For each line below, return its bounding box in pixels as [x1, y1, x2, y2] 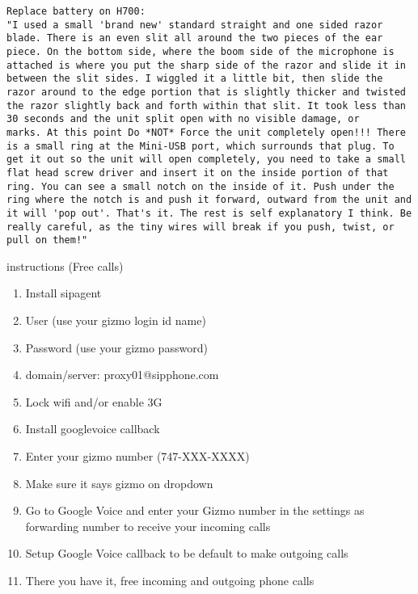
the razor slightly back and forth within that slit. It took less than [6, 99, 406, 112]
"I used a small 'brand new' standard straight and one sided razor [6, 19, 383, 31]
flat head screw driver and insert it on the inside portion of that [6, 166, 389, 179]
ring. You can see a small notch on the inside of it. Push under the [6, 180, 395, 192]
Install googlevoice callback [25, 420, 160, 437]
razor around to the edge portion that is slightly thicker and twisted [6, 86, 406, 98]
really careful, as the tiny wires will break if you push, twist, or [6, 221, 395, 233]
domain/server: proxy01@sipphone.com [25, 366, 219, 383]
